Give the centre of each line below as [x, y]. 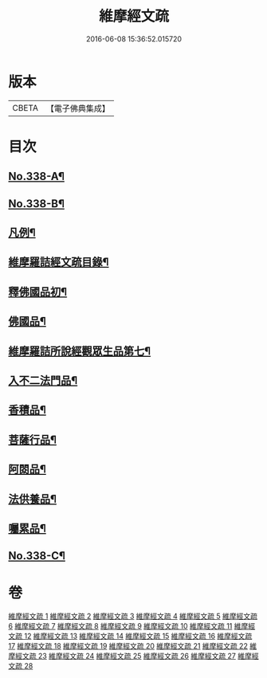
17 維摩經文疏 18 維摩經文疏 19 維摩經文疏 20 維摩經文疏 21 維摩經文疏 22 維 [133, 646]
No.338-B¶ [37, 204]
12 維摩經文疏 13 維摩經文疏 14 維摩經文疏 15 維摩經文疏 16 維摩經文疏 [138, 636]
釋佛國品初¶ [38, 292]
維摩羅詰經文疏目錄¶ [59, 263]
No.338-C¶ [37, 556]
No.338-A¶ [37, 176]
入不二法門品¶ [43, 380]
